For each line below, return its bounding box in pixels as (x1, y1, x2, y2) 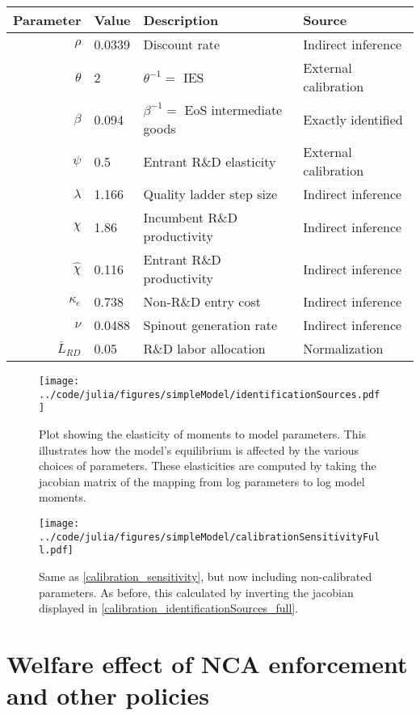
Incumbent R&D (143, 208, 237, 227)
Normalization (303, 339, 384, 358)
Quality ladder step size (143, 184, 278, 203)
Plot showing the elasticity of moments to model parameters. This (39, 425, 367, 442)
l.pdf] (39, 544, 73, 557)
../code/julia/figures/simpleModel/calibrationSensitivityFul (39, 531, 380, 543)
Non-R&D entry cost (143, 292, 262, 311)
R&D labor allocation (143, 339, 266, 358)
